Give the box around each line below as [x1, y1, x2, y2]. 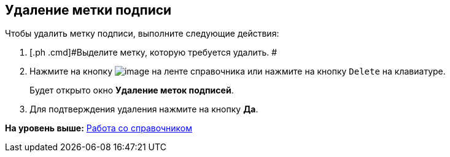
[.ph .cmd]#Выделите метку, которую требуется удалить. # [29, 47, 277, 58]
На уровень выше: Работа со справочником [5, 123, 192, 134]
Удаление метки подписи [5, 2, 172, 18]
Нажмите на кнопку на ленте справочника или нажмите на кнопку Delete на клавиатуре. [29, 66, 446, 77]
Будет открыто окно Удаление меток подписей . [29, 85, 234, 96]
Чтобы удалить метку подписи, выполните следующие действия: [5, 28, 279, 39]
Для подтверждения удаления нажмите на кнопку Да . [29, 104, 258, 115]
